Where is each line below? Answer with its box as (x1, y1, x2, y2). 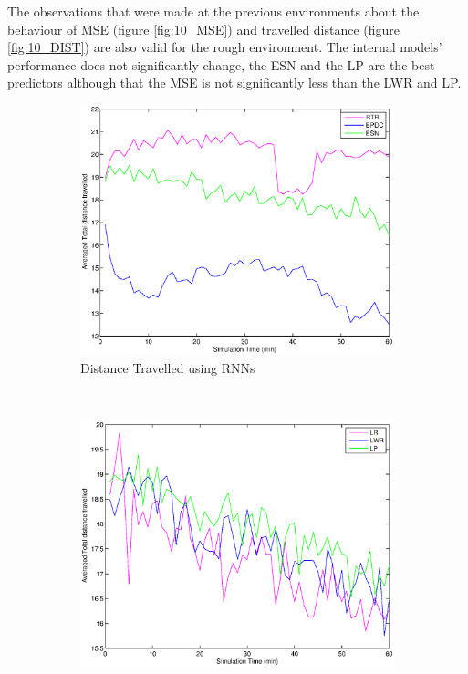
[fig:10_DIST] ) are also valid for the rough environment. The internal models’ (7, 37, 442, 57)
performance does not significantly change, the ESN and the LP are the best (7, 55, 435, 74)
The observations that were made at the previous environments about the (7, 2, 420, 20)
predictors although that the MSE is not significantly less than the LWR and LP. (7, 73, 462, 92)
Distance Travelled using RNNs (80, 358, 255, 378)
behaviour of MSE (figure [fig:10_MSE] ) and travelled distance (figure (7, 19, 400, 38)
